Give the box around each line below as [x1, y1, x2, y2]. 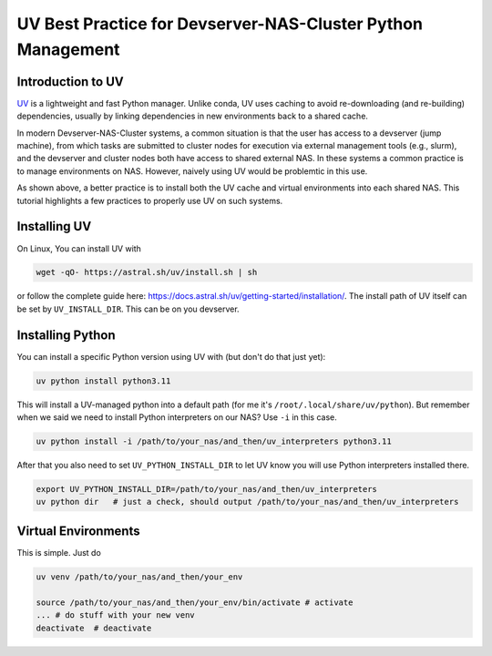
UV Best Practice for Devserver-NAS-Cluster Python [16, 14, 424, 34]
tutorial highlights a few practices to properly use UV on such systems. [16, 195, 283, 206]
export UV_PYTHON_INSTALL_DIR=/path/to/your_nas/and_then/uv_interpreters [36, 484, 378, 495]
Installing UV [16, 219, 92, 234]
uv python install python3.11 [36, 375, 171, 386]
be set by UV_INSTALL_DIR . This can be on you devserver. [16, 303, 241, 314]
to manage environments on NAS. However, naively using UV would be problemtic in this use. [16, 165, 368, 177]
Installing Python [16, 327, 116, 343]
